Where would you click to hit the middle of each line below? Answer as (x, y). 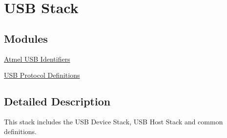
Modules (26, 38)
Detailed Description (57, 101)
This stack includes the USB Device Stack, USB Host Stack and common (113, 121)
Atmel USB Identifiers (37, 59)
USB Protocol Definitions (42, 75)
